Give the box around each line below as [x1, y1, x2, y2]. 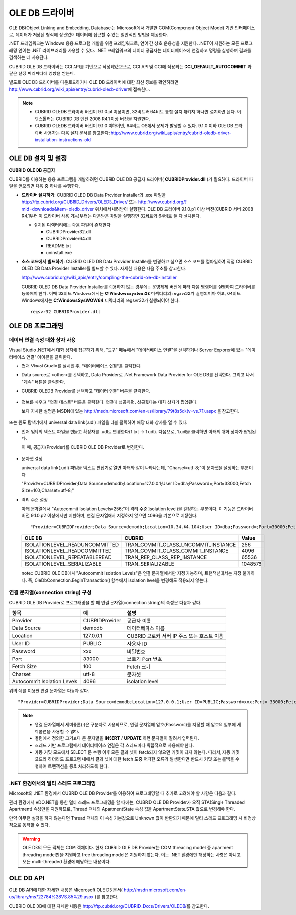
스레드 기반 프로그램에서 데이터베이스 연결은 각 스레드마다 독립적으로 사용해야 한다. [35, 742, 194, 748]
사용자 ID [126, 640, 148, 647]
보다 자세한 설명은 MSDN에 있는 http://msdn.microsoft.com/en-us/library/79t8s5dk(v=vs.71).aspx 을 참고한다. [21, 408, 240, 414]
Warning [22, 836, 40, 842]
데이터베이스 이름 [126, 625, 165, 632]
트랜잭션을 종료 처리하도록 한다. [47, 763, 109, 769]
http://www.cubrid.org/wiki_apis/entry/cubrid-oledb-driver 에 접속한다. [9, 86, 150, 92]
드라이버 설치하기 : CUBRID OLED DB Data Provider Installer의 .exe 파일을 [21, 192, 166, 198]
